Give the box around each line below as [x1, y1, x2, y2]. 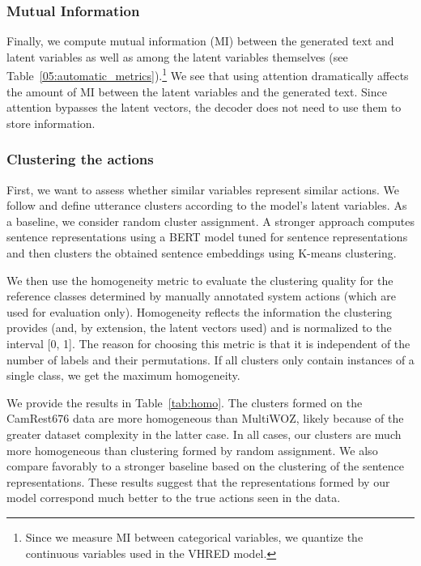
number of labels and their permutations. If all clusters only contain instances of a [6, 351, 415, 368]
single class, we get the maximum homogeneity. [6, 367, 240, 384]
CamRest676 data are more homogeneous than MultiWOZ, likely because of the [6, 410, 404, 427]
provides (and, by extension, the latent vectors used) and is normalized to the [6, 319, 392, 336]
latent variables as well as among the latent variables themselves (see [6, 48, 348, 65]
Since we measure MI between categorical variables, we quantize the [25, 528, 364, 545]
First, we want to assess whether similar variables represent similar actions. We [6, 181, 399, 198]
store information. [6, 114, 96, 131]
